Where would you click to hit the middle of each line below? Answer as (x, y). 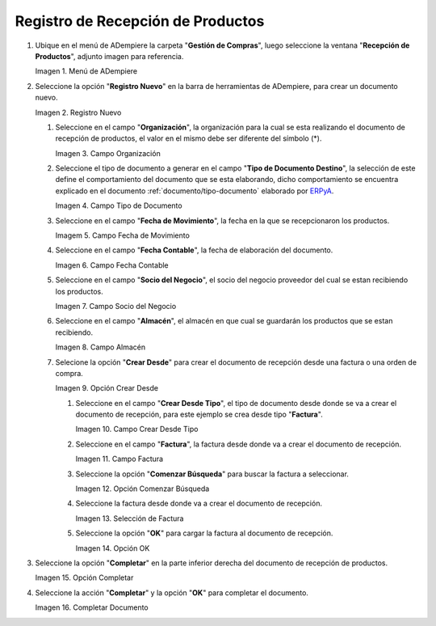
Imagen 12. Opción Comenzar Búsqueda (143, 489)
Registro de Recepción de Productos (140, 21)
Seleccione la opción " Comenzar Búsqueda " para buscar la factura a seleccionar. (212, 474)
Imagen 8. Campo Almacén (101, 347)
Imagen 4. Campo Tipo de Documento (119, 205)
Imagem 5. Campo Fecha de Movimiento (122, 235)
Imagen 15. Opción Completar (84, 577)
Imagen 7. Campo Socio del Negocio (116, 306)
